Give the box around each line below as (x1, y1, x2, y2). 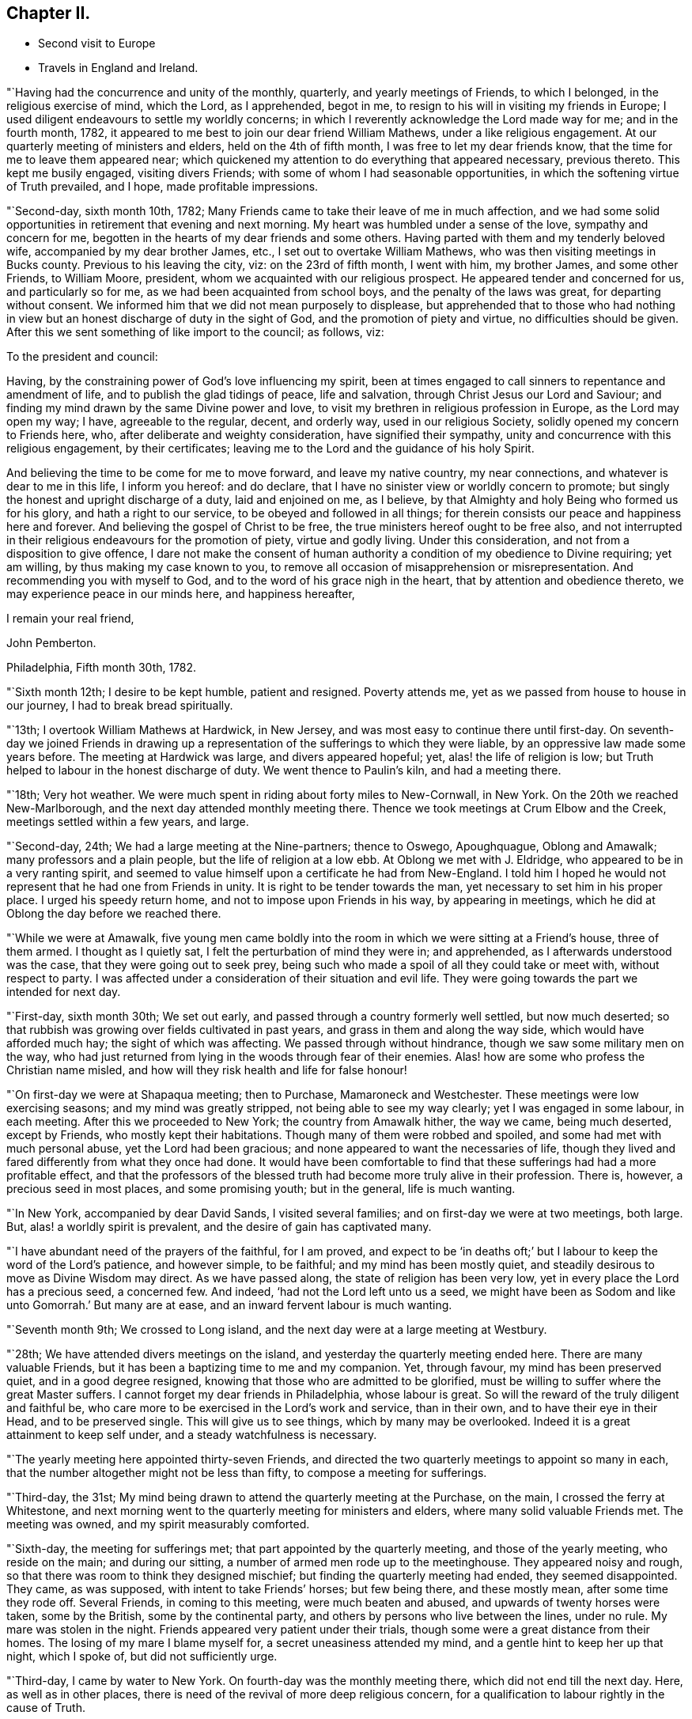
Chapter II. (6, 3, 91, 23)
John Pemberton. (6, 636, 96, 650)
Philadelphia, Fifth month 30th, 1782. (6, 661, 197, 675)
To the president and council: (6, 350, 158, 364)
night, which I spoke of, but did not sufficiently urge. (6, 1649, 278, 1664)
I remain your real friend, (6, 611, 134, 626)
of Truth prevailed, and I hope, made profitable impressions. (6, 180, 319, 194)
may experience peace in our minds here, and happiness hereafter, (6, 587, 355, 601)
